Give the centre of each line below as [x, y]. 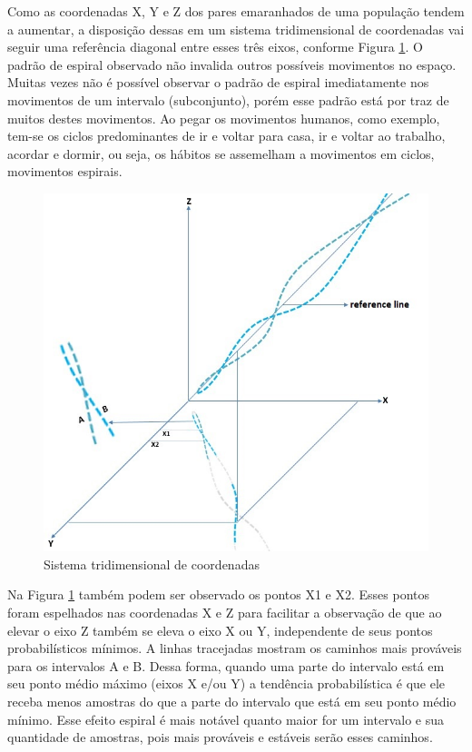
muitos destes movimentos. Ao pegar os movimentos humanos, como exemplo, [224, 118]
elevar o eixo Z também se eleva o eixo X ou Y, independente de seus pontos [220, 630]
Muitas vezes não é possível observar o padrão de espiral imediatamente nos [218, 82]
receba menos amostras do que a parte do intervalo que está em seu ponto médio [232, 702]
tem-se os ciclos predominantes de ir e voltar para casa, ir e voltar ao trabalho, [226, 136]
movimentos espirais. [65, 171]
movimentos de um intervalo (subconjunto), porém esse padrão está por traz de [228, 99]
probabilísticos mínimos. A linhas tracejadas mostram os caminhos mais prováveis [235, 648]
